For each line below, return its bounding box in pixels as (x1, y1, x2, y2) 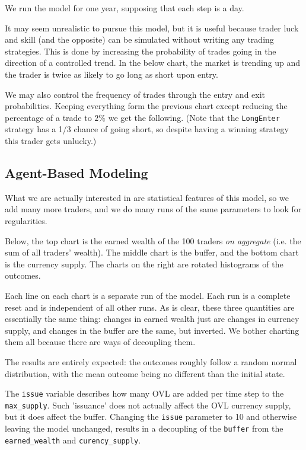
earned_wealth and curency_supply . (5, 433, 141, 446)
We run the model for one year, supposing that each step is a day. (5, 2, 244, 14)
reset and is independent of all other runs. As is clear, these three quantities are (5, 301, 295, 313)
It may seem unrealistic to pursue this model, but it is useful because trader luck (5, 21, 299, 34)
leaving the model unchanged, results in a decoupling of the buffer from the (5, 422, 283, 435)
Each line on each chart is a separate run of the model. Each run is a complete (5, 289, 291, 301)
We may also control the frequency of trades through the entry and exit (5, 88, 266, 100)
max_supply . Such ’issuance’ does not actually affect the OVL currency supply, (5, 398, 291, 411)
